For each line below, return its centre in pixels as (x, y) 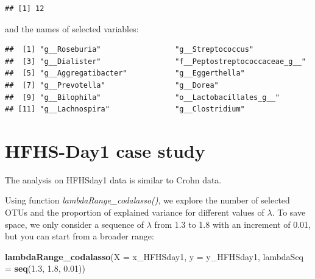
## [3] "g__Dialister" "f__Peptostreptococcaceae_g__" (155, 61)
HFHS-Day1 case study (105, 150)
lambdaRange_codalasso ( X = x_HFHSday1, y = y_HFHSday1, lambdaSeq (154, 256)
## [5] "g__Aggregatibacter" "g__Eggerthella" (125, 73)
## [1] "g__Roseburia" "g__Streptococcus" (129, 50)
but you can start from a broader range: (80, 236)
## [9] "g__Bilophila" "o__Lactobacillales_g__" (143, 97)
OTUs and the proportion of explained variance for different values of (135, 212)
